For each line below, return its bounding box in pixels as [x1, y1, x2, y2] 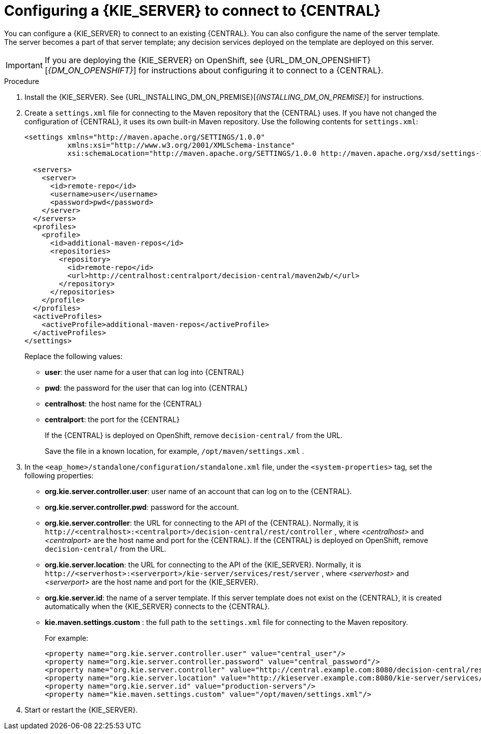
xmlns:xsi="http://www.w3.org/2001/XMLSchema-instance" [67, 141, 296, 149]
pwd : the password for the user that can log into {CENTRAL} [45, 383, 248, 392]
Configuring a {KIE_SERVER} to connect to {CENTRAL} [4, 2, 381, 19]
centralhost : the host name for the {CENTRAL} [45, 399, 202, 408]
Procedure [4, 76, 39, 86]
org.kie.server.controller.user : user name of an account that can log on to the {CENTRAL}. [45, 486, 352, 496]
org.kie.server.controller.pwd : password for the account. [45, 502, 239, 511]
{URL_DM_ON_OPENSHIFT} [265, 55, 371, 65]
